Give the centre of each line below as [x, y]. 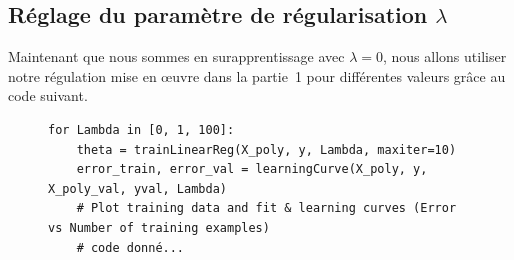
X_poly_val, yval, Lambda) [137, 188]
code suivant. [48, 95]
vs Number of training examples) [159, 227]
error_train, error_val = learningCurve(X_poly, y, [252, 169]
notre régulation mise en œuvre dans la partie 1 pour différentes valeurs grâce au [257, 75]
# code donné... [130, 247]
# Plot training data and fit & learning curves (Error [266, 208]
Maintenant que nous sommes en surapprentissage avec [176, 56]
